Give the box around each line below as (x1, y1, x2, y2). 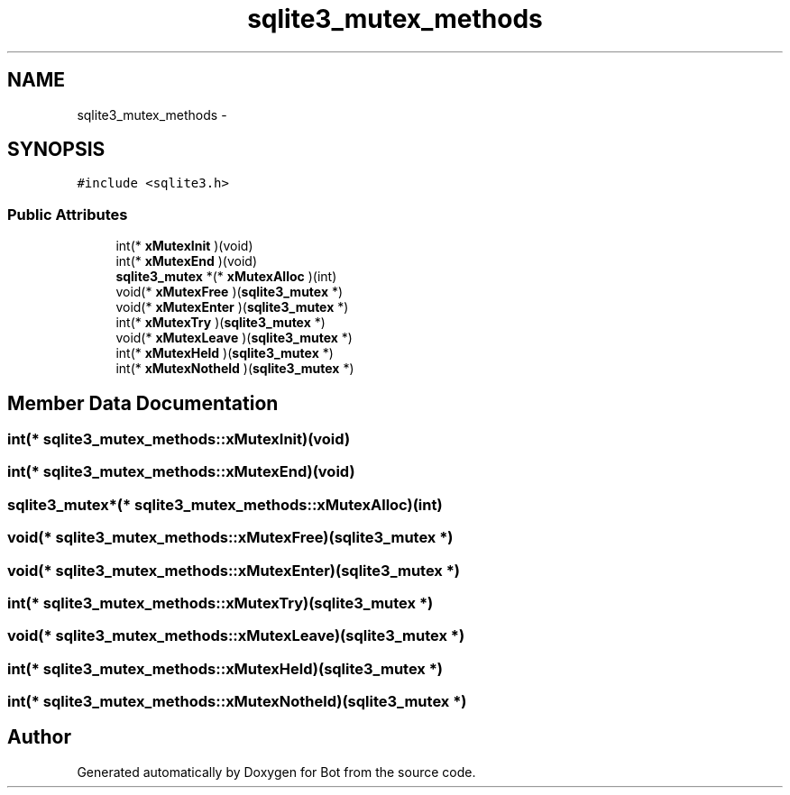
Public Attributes (7, 205, 128, 224)
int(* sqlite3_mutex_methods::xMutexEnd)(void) (7, 462, 355, 481)
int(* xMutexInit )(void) (115, 238, 253, 254)
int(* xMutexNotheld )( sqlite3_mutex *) (115, 361, 354, 377)
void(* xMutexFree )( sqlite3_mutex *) (115, 284, 344, 300)
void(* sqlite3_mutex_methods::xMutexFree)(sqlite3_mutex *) (7, 528, 454, 547)
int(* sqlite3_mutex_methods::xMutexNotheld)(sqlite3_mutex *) (7, 692, 467, 711)
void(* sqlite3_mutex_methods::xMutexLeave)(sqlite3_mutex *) (7, 626, 465, 645)
